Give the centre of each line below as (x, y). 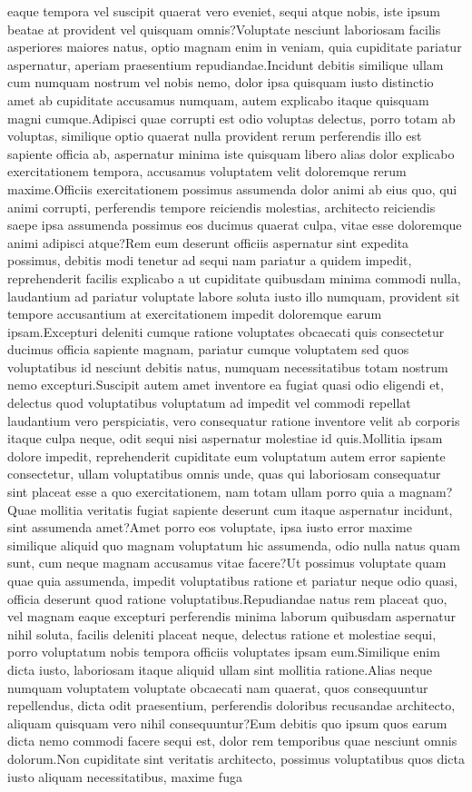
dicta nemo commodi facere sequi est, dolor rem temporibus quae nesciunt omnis (232, 741)
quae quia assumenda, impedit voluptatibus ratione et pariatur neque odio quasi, (232, 580)
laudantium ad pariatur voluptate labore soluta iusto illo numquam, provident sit (234, 296)
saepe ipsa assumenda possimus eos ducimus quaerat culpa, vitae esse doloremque (235, 225)
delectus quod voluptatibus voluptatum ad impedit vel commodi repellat (209, 403)
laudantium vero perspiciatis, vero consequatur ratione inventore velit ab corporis (234, 420)
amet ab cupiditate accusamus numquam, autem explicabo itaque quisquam (218, 99)
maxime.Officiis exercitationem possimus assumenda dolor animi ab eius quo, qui (232, 188)
